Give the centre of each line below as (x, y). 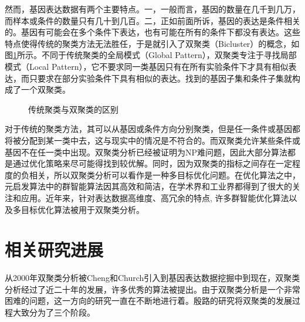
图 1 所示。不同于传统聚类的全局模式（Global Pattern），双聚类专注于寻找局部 (151, 55)
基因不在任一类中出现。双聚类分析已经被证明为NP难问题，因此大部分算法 (146, 152)
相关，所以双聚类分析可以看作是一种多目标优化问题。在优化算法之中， (165, 174)
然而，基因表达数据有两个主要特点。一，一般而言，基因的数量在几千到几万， (152, 9)
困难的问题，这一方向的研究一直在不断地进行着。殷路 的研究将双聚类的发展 (148, 301)
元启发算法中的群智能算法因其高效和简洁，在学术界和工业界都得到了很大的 (148, 186)
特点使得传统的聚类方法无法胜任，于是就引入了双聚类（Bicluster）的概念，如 (152, 43)
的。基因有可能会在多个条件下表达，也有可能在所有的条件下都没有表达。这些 (152, 32)
